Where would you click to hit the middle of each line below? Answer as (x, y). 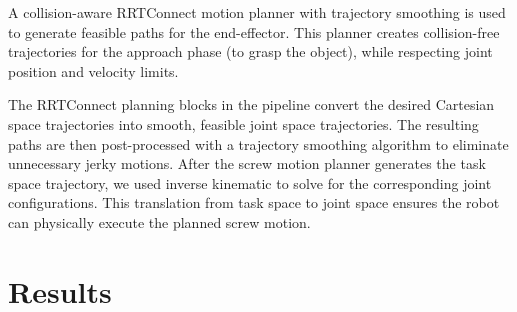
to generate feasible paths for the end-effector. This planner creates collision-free (254, 31)
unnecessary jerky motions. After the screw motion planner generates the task (247, 163)
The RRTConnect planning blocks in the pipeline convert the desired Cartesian (251, 104)
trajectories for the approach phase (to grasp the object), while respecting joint (250, 51)
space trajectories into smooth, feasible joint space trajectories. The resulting (243, 123)
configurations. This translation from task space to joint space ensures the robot (254, 202)
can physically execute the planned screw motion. (159, 221)
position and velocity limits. (93, 70)
